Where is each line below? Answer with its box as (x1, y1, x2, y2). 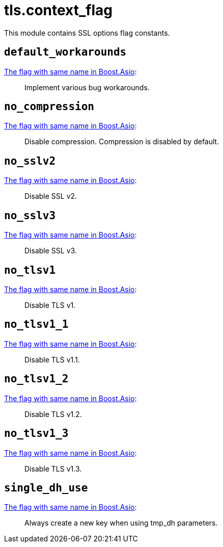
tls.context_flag (4, 2, 113, 19)
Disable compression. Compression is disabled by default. (24, 137, 219, 146)
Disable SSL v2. (24, 192, 77, 201)
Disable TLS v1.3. (24, 464, 82, 473)
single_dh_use (4, 481, 88, 494)
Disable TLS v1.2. (24, 409, 82, 419)
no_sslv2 (4, 154, 56, 167)
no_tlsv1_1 (4, 318, 69, 331)
